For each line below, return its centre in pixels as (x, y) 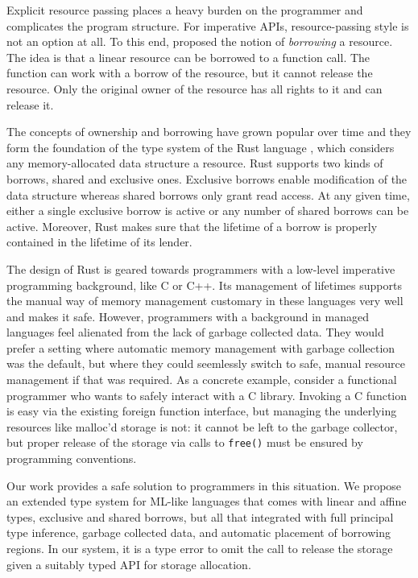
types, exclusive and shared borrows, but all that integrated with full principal (200, 516)
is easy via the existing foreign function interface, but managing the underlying (202, 411)
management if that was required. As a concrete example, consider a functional (202, 380)
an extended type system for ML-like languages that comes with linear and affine (207, 501)
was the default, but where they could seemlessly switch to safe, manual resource (206, 363)
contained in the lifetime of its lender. (99, 242)
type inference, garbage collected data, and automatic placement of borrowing (199, 533)
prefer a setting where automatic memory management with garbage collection (201, 347)
